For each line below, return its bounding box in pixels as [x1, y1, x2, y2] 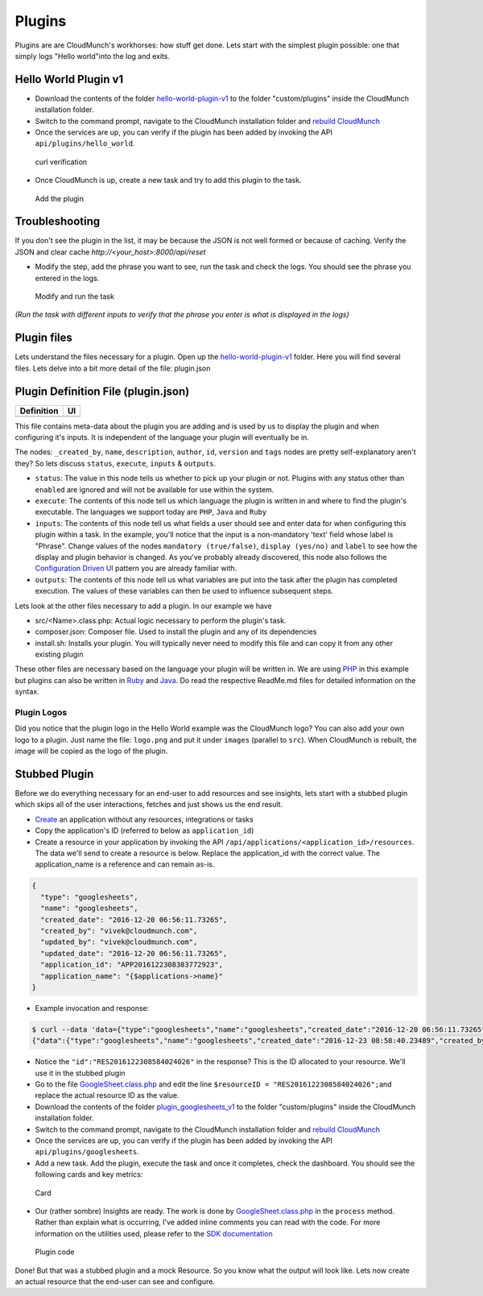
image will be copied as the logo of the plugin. [14, 746, 168, 756]
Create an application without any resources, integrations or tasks [35, 814, 254, 824]
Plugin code [35, 1247, 75, 1257]
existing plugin [35, 649, 84, 660]
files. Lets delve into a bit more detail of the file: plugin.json [14, 363, 211, 373]
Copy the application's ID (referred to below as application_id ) [35, 826, 254, 835]
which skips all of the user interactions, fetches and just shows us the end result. [14, 800, 283, 809]
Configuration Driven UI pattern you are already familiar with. [35, 564, 237, 573]
